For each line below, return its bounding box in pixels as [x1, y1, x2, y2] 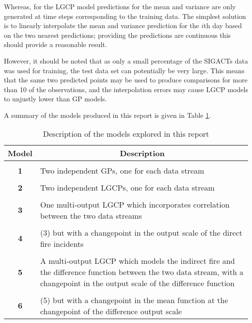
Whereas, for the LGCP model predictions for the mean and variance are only [4, 1, 236, 11]
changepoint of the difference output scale [40, 305, 182, 317]
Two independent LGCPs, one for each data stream [40, 181, 215, 193]
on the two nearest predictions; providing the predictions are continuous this [4, 30, 231, 40]
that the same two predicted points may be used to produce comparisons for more [4, 75, 248, 85]
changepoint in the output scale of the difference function [40, 277, 235, 289]
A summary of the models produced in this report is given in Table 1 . [4, 110, 211, 120]
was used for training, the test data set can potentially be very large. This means [4, 65, 245, 75]
